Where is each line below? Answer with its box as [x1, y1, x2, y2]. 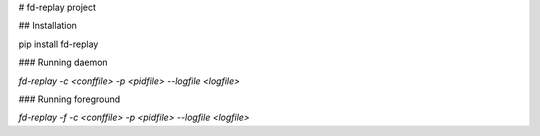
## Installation [18, 20, 77, 32]
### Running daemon [18, 56, 109, 69]
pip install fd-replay [18, 38, 99, 50]
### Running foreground [18, 93, 121, 105]
